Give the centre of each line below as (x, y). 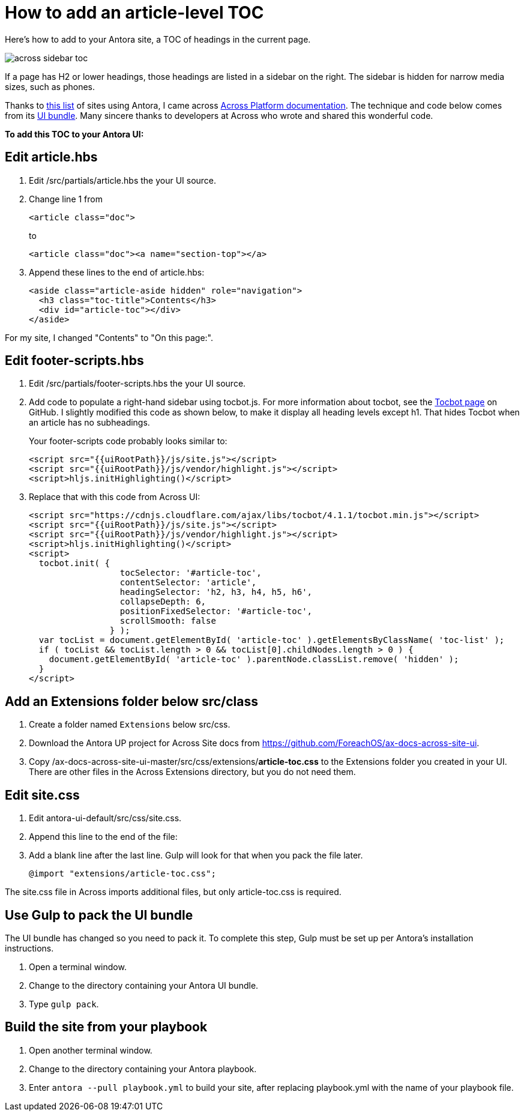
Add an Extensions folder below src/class (131, 701)
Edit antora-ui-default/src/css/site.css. (105, 818)
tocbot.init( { (74, 563)
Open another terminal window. (91, 1050)
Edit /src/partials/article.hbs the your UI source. (123, 180)
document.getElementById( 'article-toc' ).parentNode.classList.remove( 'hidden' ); (254, 659)
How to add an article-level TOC (134, 13)
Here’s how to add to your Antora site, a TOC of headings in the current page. (158, 39)
